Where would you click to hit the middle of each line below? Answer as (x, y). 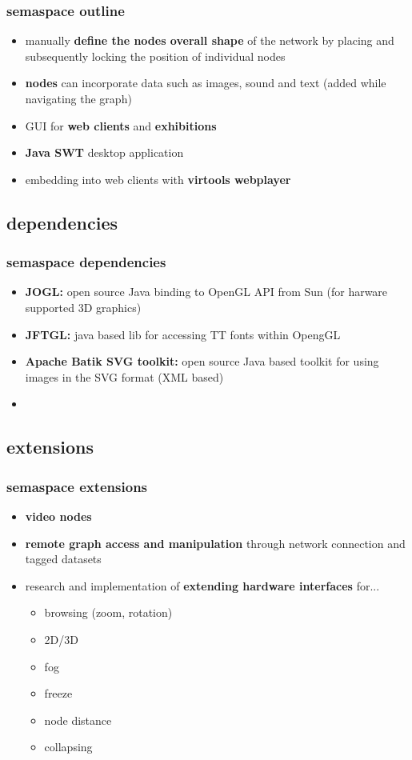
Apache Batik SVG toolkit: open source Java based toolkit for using (202, 361)
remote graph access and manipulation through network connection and (215, 543)
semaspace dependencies (86, 262)
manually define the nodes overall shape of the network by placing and (210, 40)
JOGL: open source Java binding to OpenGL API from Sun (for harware (206, 292)
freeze (58, 693)
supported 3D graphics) (83, 307)
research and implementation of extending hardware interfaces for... (202, 585)
